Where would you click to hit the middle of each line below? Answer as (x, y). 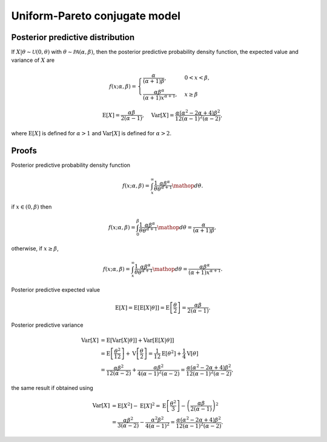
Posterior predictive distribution (73, 37)
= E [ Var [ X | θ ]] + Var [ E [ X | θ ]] (137, 340)
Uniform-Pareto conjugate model (96, 16)
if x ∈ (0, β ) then (31, 207)
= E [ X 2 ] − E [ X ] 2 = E (139, 405)
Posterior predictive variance (47, 325)
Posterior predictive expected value (55, 290)
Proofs (24, 151)
